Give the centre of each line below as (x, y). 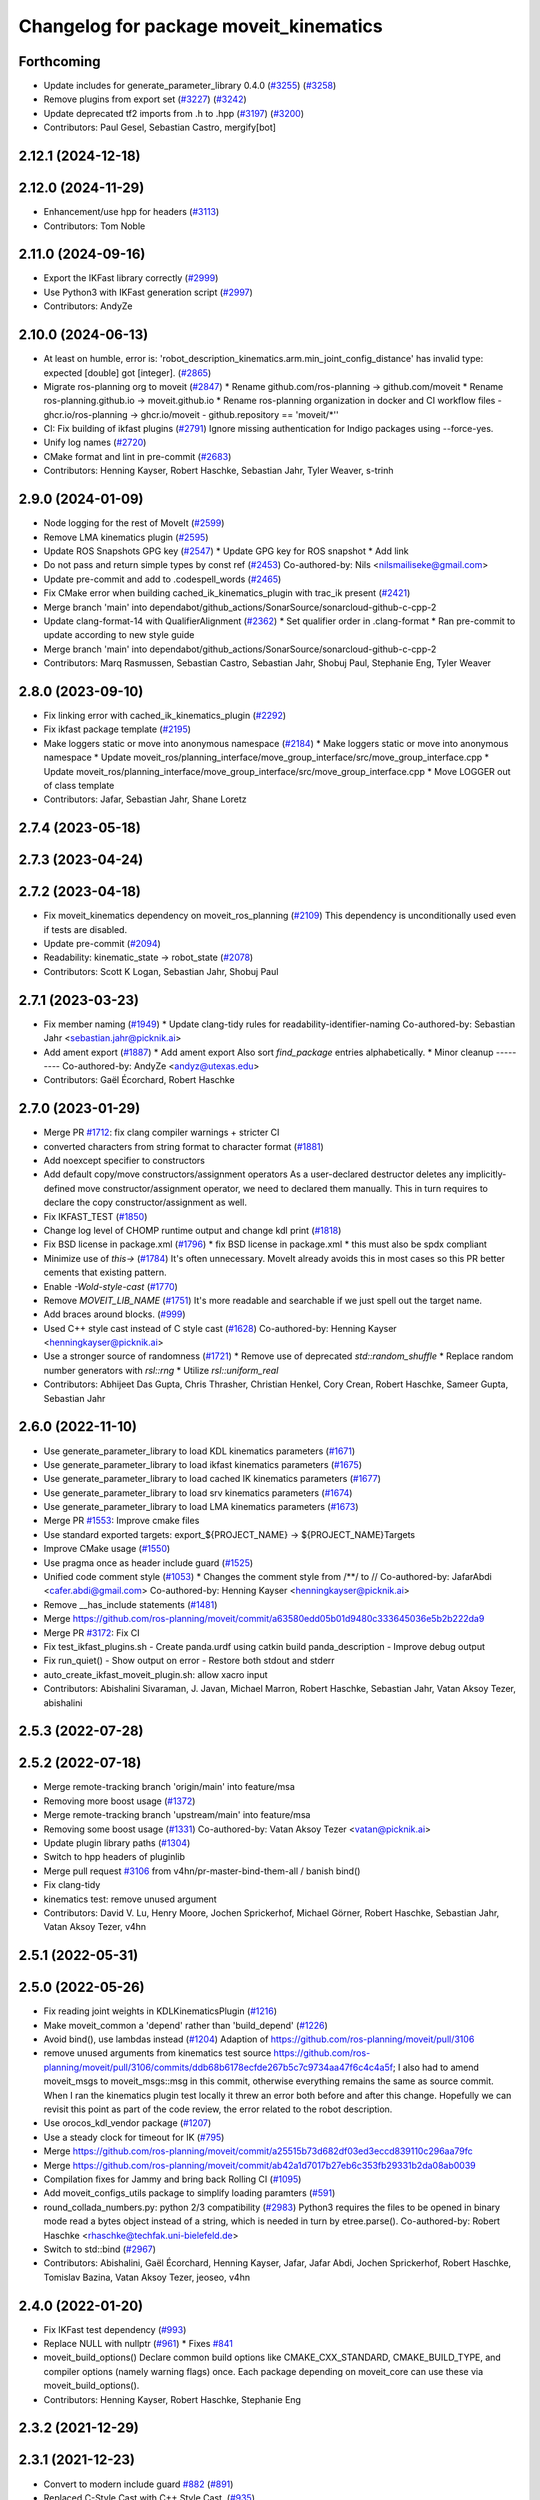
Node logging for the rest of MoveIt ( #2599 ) (134, 523)
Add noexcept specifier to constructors (124, 1160)
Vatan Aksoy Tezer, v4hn (95, 1927)
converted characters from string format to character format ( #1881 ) (183, 1146)
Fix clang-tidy (72, 1885)
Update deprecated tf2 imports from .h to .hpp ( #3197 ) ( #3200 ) (174, 113)
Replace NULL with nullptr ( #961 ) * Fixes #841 (138, 2344)
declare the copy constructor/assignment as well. (145, 1202)
